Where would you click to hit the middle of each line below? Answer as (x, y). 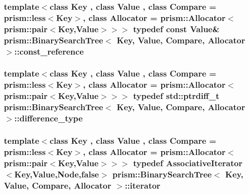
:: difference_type (48, 118)
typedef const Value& (176, 29)
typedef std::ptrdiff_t (176, 96)
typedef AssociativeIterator (188, 163)
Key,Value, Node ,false (57, 174)
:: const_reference (49, 51)
